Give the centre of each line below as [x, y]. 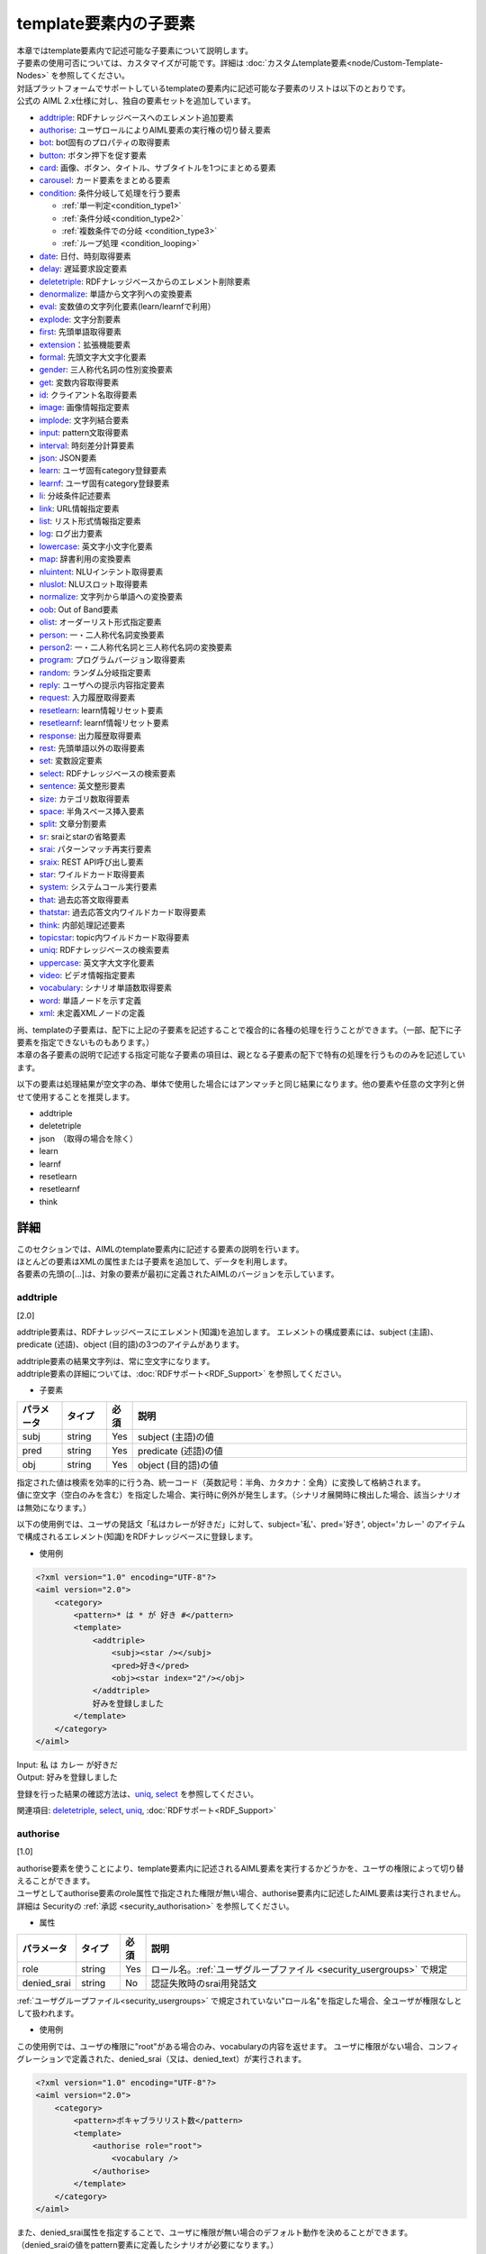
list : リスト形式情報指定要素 [90, 521]
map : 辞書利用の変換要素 [85, 559]
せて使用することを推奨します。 [76, 1096]
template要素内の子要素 [106, 23]
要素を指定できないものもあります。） [85, 1042]
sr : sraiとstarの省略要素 [82, 836]
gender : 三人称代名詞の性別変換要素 [106, 370]
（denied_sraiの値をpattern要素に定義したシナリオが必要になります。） [148, 2245]
